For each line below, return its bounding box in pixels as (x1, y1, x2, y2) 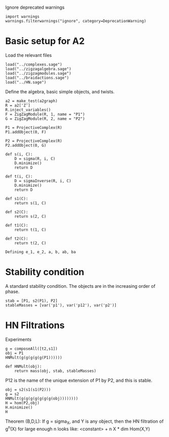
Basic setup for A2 (5, 36, 85, 47)
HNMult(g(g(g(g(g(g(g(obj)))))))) (5, 396, 79, 401)
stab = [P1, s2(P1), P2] (5, 298, 58, 304)
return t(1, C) (14, 227, 47, 232)
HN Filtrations (5, 320, 65, 331)
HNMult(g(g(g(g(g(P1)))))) (5, 355, 62, 360)
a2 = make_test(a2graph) (5, 98, 58, 104)
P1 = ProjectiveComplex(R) (5, 125, 62, 130)
